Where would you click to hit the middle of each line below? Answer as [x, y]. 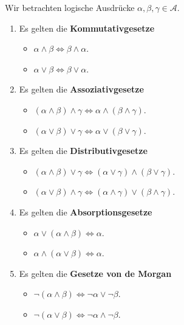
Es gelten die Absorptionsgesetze [86, 211]
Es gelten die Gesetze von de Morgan [95, 273]
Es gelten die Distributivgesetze [83, 151]
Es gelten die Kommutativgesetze [87, 28]
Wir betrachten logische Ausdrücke [70, 7]
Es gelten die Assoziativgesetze [81, 89]
